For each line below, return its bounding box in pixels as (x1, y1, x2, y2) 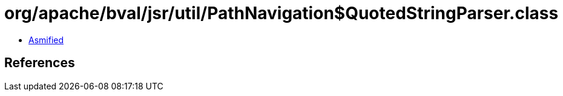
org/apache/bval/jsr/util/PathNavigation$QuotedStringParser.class (4, 3, 559, 23)
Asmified (28, 34, 64, 45)
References (4, 55, 75, 71)
